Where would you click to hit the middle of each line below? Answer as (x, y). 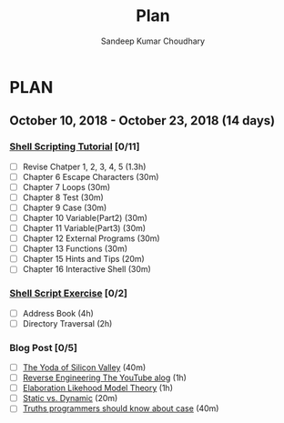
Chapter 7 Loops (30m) (66, 186)
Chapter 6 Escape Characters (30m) (91, 176)
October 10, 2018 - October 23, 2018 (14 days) (142, 121)
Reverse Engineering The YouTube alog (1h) (104, 378)
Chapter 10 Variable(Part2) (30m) (85, 217)
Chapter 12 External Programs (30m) (91, 238)
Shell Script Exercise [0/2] (69, 294)
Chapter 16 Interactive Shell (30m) (87, 269)
